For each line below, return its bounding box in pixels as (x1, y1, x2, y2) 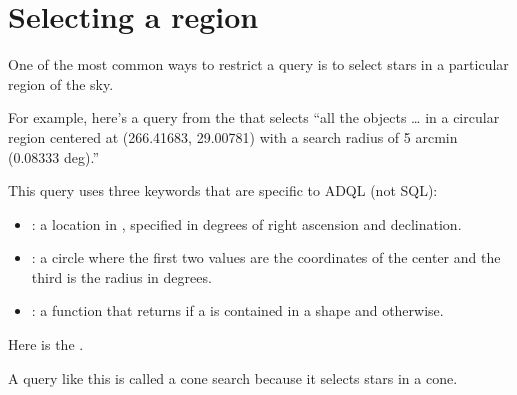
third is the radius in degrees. (31, 266, 212, 287)
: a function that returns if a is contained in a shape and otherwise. (31, 300, 444, 321)
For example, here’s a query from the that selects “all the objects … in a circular (8, 107, 500, 128)
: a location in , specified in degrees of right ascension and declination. (31, 213, 462, 234)
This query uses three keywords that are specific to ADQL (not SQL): (8, 180, 438, 201)
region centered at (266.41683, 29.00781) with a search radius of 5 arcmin (8, 126, 458, 147)
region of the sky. (8, 73, 114, 94)
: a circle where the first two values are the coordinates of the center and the (31, 247, 501, 268)
